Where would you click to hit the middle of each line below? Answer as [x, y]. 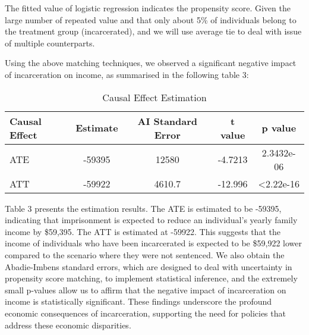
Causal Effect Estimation [154, 97]
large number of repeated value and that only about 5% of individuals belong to [151, 19]
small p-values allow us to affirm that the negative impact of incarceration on [146, 289]
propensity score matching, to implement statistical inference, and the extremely [151, 278]
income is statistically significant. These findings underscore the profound [138, 301]
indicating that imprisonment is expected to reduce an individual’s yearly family [151, 220]
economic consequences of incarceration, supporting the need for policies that [145, 313]
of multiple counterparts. [50, 43]
